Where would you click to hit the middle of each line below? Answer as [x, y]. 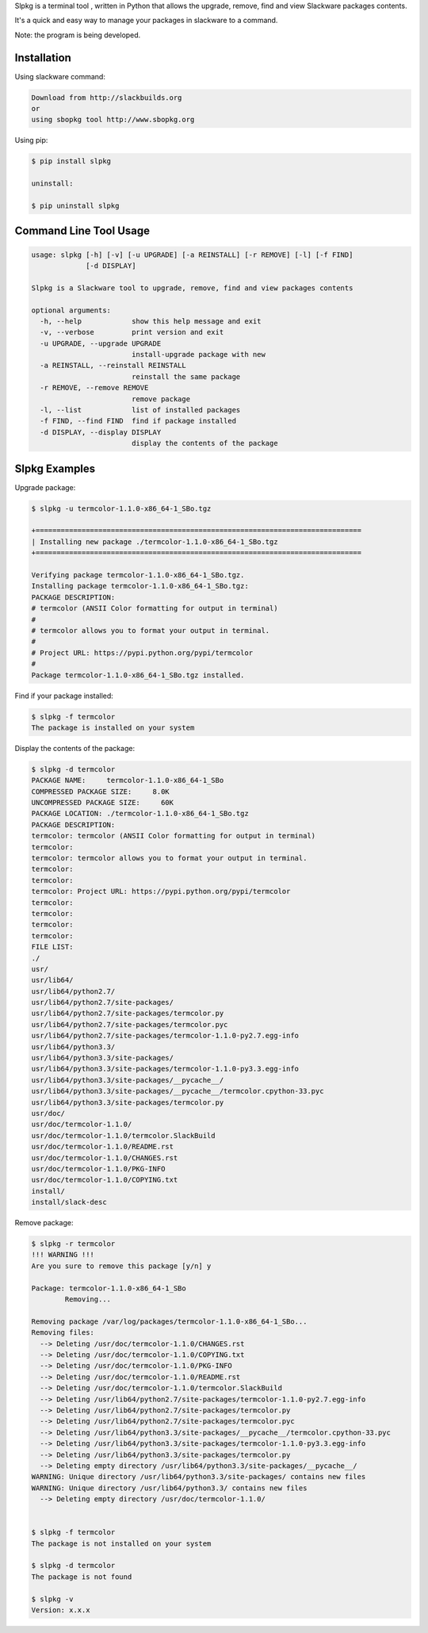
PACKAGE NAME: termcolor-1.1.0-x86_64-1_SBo [128, 780]
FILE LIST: [52, 947]
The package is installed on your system [113, 727]
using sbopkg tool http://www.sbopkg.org [113, 120]
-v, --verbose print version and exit [132, 332]
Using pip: [31, 140]
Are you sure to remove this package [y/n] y [121, 1266]
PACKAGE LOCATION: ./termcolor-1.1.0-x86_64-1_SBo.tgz [140, 814]
